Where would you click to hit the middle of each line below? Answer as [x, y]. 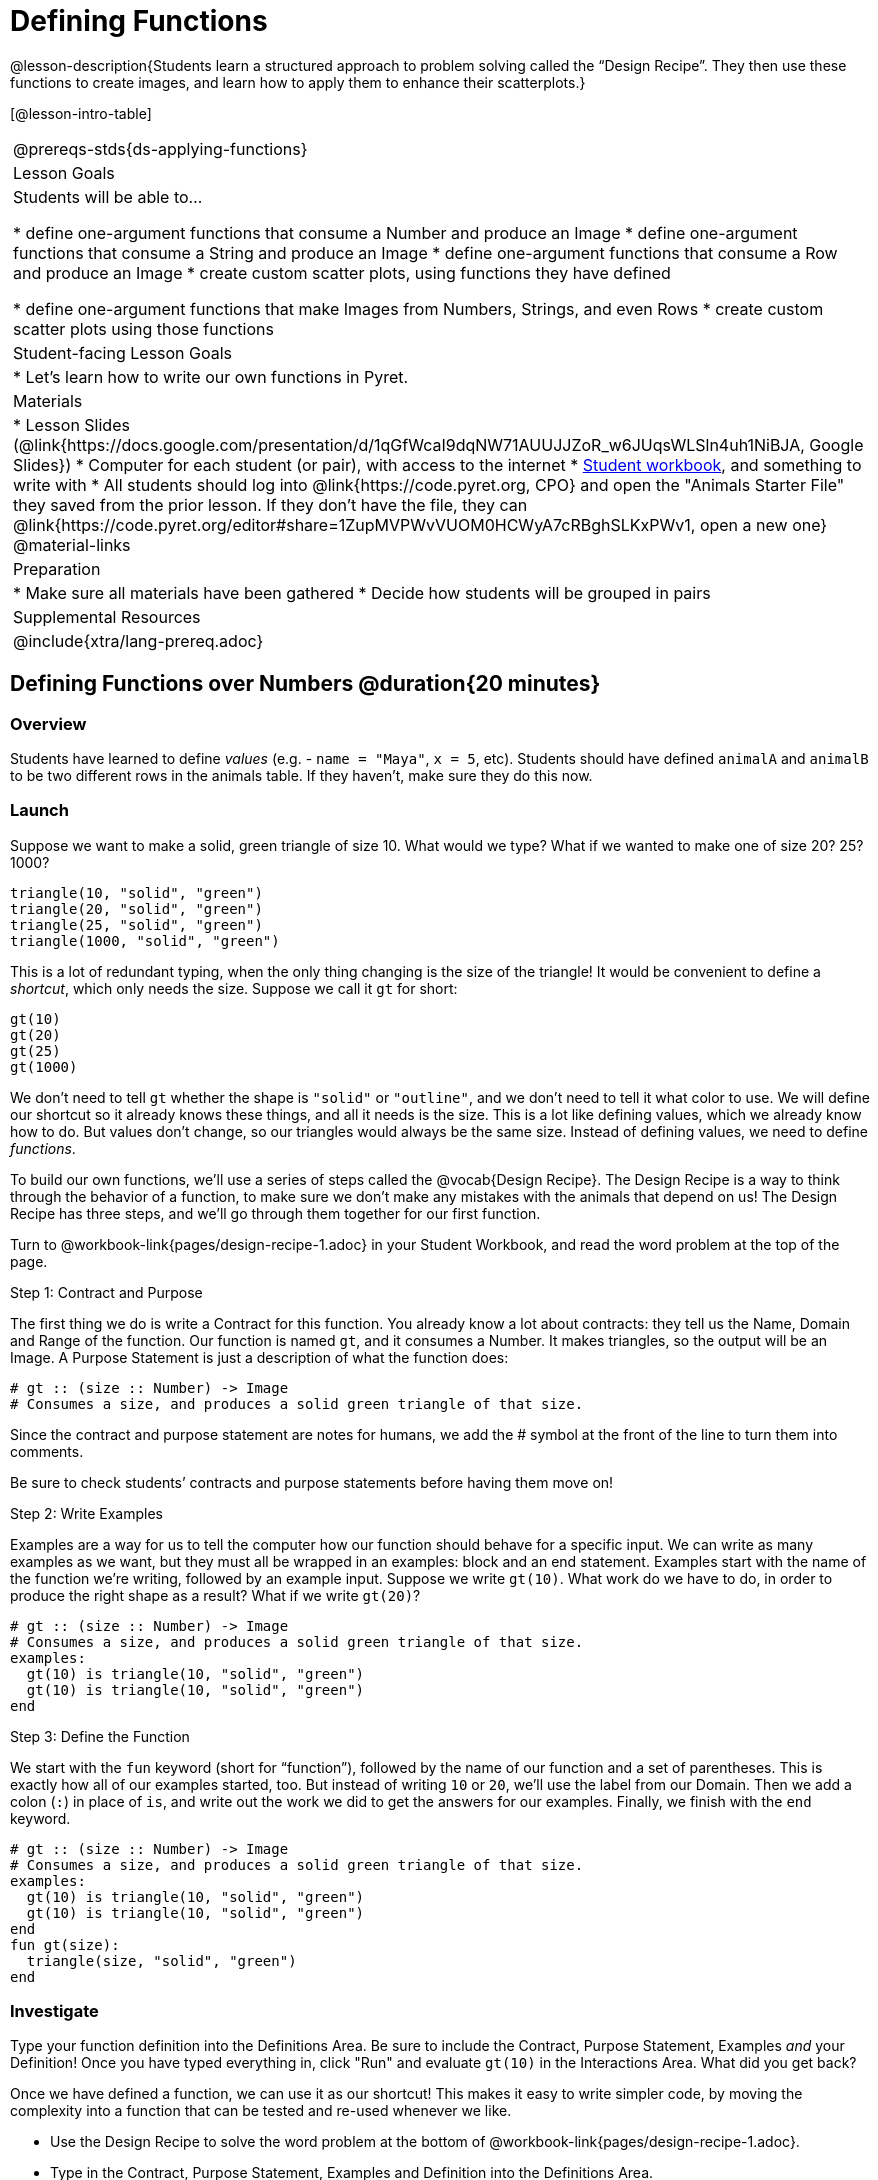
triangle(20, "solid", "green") [136, 908]
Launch [39, 810]
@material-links [72, 544]
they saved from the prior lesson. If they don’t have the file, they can [270, 504]
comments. [47, 1451]
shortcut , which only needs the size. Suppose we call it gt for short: [234, 988]
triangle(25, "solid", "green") [136, 924]
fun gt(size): [65, 1944]
